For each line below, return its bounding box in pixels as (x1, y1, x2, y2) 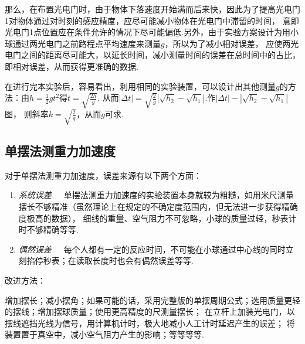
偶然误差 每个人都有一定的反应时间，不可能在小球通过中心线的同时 (18, 243, 286, 255)
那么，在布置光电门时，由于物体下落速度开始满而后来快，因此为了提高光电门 (5, 3, 300, 15)
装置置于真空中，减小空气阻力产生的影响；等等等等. (5, 328, 204, 340)
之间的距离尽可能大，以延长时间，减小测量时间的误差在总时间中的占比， (21, 49, 300, 61)
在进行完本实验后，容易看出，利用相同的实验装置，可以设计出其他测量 (5, 80, 276, 92)
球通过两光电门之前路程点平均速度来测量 (5, 37, 161, 49)
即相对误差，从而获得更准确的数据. (5, 60, 138, 72)
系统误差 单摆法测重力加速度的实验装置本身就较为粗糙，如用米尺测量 (18, 189, 294, 201)
